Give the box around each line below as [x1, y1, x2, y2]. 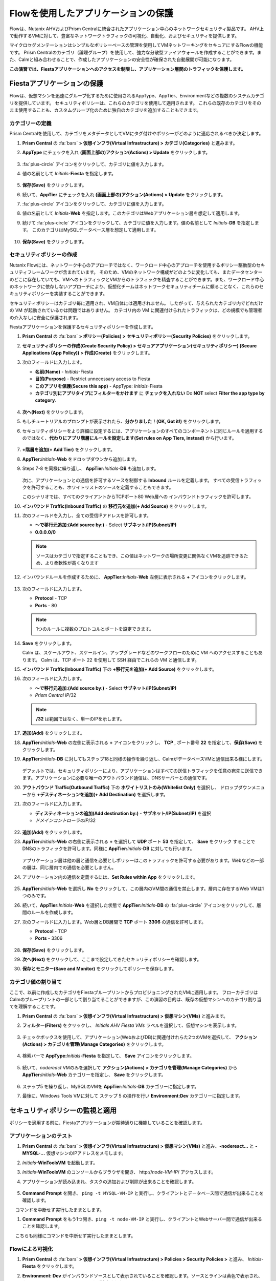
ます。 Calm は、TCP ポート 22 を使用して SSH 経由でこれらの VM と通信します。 [26, 656, 199, 663]
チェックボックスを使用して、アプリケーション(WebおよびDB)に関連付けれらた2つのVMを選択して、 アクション [22, 1034, 258, 1040]
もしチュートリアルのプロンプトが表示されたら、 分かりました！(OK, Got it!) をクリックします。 [22, 418, 223, 425]
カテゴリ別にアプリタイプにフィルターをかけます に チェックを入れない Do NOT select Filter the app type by [35, 390, 265, 397]
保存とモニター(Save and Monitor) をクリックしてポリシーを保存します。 [22, 966, 176, 972]
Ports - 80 [35, 602, 57, 608]
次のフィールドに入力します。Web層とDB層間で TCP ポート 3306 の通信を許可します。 [22, 919, 206, 925]
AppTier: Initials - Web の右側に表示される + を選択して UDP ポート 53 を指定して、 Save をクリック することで [22, 838, 256, 844]
